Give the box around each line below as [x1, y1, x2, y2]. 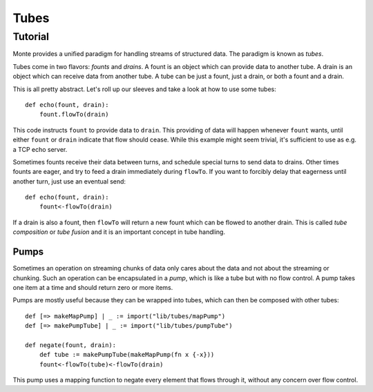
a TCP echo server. [12, 145, 68, 153]
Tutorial [12, 30, 50, 43]
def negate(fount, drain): [25, 341, 117, 349]
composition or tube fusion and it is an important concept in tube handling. [12, 228, 226, 236]
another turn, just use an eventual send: [12, 177, 126, 186]
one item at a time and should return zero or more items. [12, 283, 173, 291]
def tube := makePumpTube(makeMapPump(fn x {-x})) [39, 351, 215, 359]
